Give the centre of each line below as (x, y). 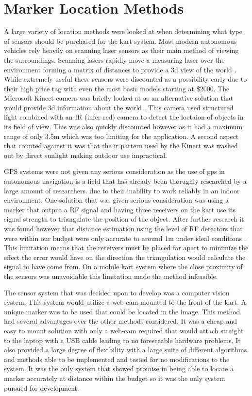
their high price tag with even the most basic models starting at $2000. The (117, 88)
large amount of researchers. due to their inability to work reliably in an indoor (122, 190)
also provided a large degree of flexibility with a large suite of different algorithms (126, 350)
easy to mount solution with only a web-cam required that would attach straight (124, 330)
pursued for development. (42, 387)
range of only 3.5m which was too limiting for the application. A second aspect (121, 136)
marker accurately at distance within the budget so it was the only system (115, 378)
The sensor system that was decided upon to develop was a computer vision (117, 292)
